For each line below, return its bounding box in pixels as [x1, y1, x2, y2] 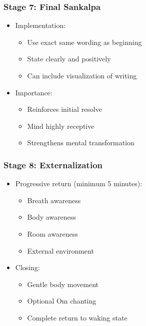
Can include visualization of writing [27, 70, 137, 80]
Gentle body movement [27, 279, 99, 289]
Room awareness [27, 228, 78, 239]
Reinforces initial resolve [27, 104, 102, 114]
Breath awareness [27, 195, 81, 205]
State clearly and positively [27, 53, 111, 64]
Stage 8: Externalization [3, 158, 103, 171]
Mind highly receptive [27, 120, 94, 131]
